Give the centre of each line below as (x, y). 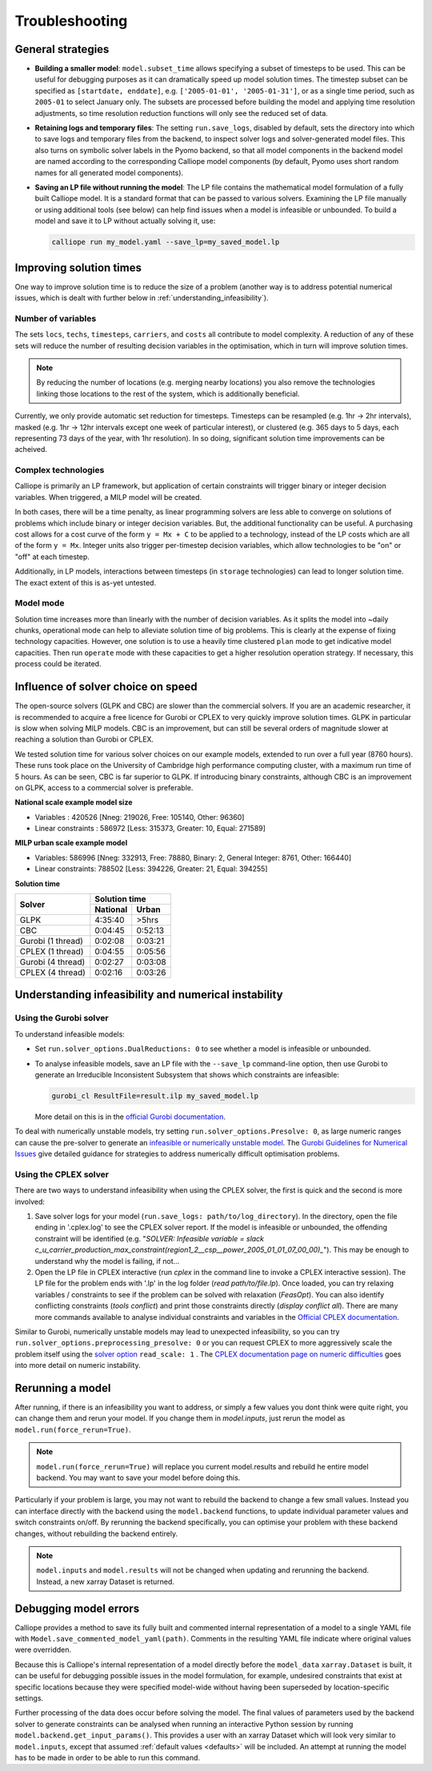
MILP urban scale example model (71, 843)
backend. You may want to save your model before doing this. (138, 1477)
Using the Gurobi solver (62, 1018)
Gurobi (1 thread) (52, 941)
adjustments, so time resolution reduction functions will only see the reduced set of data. (181, 113)
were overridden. (43, 1650)
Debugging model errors (77, 1608)
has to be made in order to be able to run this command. (107, 1757)
